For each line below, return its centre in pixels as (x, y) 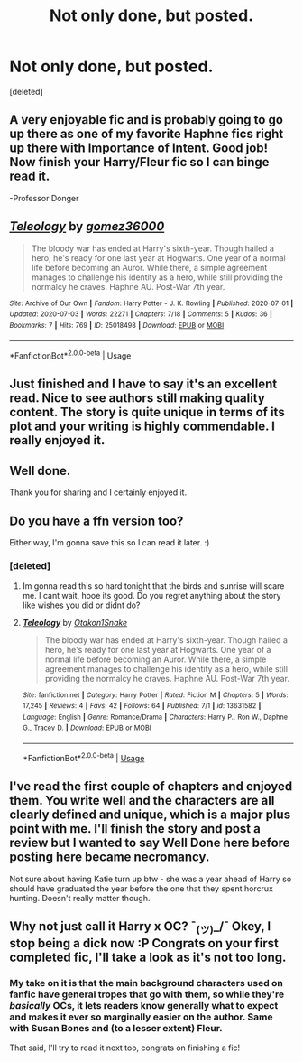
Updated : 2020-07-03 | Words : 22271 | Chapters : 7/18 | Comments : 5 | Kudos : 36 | (141, 314)
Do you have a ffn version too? (96, 521)
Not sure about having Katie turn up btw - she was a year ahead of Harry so (151, 879)
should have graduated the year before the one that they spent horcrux (141, 888)
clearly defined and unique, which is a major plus (150, 815)
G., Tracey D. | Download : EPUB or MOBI (87, 728)
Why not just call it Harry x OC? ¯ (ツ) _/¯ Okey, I (140, 927)
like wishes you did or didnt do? (81, 605)
